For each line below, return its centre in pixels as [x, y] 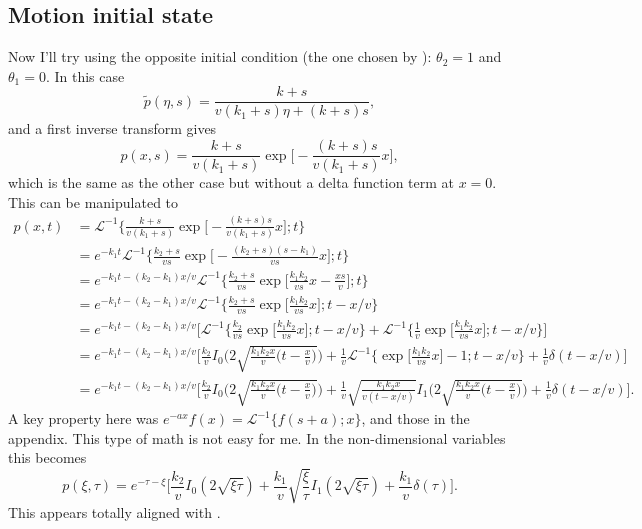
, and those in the [415, 418]
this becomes [47, 457]
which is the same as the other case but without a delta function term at [231, 182]
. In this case [85, 75]
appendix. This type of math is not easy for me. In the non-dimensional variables [257, 437]
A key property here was [83, 418]
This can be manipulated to [93, 201]
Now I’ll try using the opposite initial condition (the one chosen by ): [220, 56]
